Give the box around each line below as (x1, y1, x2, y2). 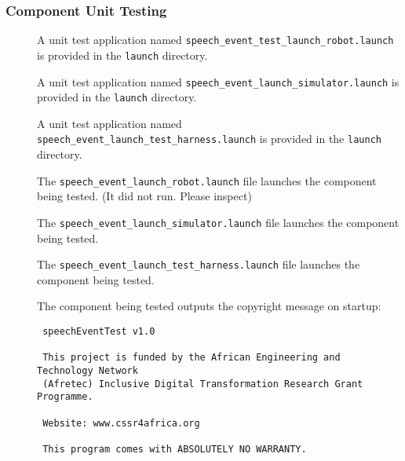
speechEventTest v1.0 (42, 326, 155, 338)
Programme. (37, 391, 93, 403)
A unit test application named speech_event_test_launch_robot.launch (37, 31, 394, 48)
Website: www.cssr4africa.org (42, 417, 200, 429)
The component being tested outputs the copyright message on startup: (37, 298, 381, 314)
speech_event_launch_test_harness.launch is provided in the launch (37, 130, 381, 147)
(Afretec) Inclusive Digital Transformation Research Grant (42, 378, 363, 390)
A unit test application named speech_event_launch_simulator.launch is (37, 73, 400, 90)
